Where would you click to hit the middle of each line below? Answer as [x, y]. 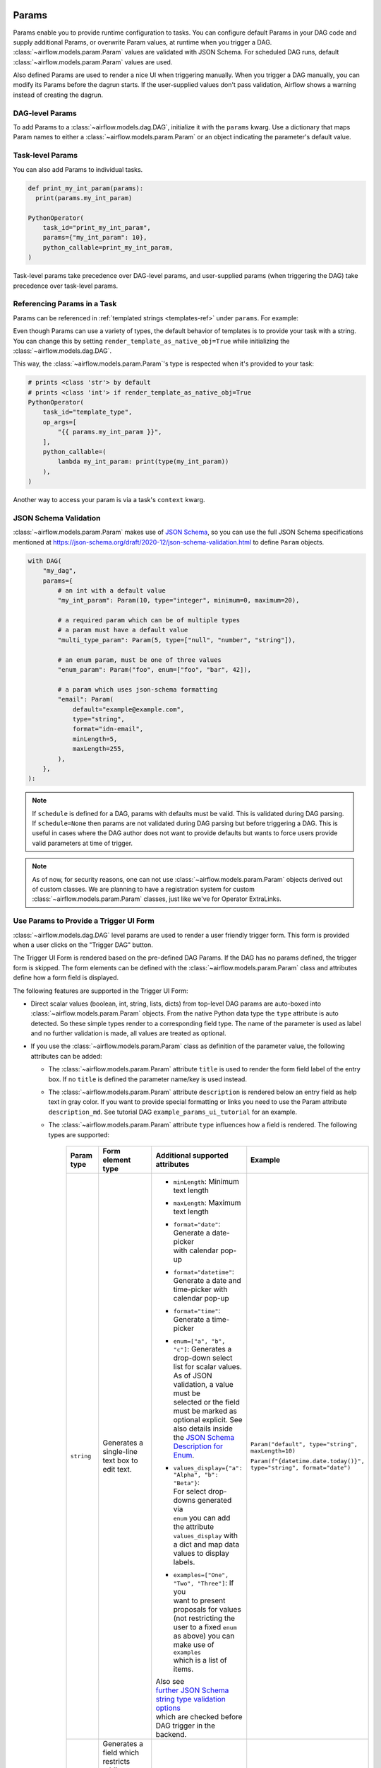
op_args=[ [60, 422]
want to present [199, 1600]
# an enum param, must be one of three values [139, 660]
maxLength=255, [98, 749]
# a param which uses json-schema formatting [138, 689]
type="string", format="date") [301, 1468]
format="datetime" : [204, 1272]
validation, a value [203, 1384]
